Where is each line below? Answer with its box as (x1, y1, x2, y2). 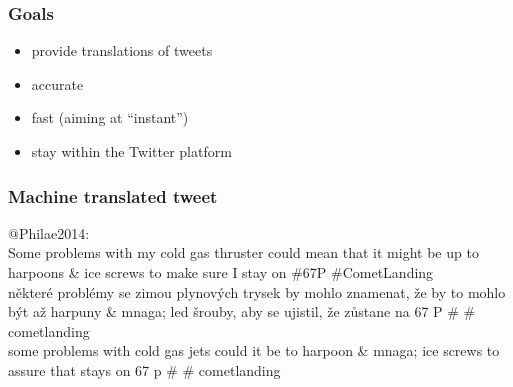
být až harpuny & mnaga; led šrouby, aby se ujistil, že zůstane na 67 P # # (8, 301, 476, 322)
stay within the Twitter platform (31, 141, 232, 161)
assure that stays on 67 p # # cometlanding (8, 359, 281, 380)
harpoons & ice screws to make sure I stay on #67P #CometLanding (8, 262, 434, 282)
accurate (31, 73, 84, 94)
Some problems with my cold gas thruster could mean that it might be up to (8, 242, 479, 263)
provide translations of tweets (31, 40, 213, 61)
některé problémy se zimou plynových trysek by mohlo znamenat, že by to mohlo (8, 281, 506, 302)
